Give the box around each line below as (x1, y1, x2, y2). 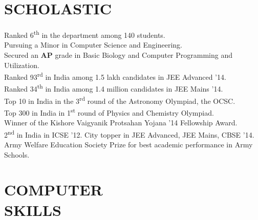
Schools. (4, 149, 30, 160)
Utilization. (4, 59, 39, 70)
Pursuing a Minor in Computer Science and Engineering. (4, 39, 182, 50)
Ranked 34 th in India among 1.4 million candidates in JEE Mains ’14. (4, 82, 223, 94)
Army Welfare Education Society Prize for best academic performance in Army (4, 139, 253, 149)
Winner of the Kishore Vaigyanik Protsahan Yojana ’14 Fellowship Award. (4, 117, 238, 128)
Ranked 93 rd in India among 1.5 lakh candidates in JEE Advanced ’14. (4, 70, 226, 82)
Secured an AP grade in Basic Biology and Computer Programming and (4, 49, 232, 60)
